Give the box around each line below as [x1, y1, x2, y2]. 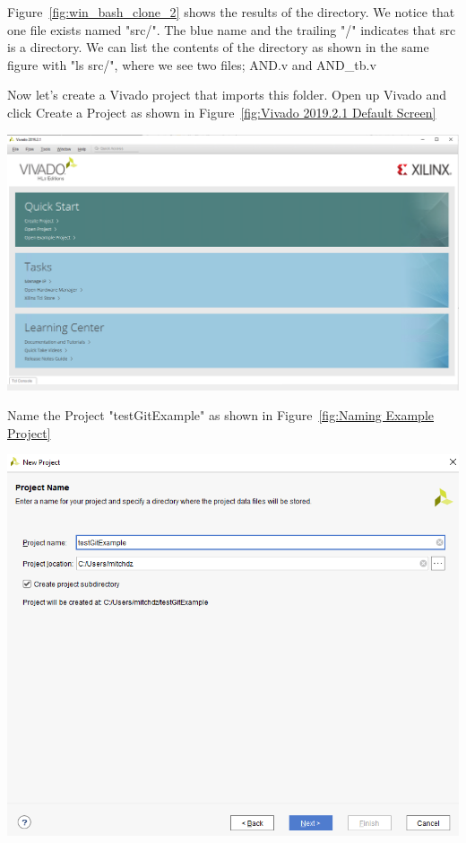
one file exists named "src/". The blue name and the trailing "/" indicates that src [7, 20, 456, 39]
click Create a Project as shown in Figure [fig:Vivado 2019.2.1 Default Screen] [7, 102, 436, 121]
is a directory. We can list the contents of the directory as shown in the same [7, 38, 429, 57]
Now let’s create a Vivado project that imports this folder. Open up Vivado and [7, 85, 447, 104]
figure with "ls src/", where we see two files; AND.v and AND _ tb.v [7, 55, 376, 74]
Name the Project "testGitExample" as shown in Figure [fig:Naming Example [7, 406, 435, 425]
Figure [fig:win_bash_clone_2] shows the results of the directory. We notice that [7, 3, 455, 21]
